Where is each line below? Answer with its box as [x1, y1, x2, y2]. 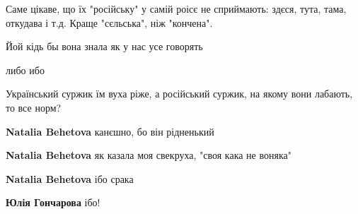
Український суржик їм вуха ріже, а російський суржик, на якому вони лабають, [6, 86, 353, 101]
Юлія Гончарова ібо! [6, 195, 100, 210]
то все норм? [6, 100, 62, 114]
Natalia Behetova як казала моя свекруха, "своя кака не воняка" [6, 148, 291, 162]
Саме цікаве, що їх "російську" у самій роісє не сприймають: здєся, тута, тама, [6, 1, 347, 16]
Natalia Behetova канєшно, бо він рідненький [6, 124, 214, 138]
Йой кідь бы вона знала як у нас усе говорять [6, 39, 203, 54]
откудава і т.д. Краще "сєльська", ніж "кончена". [6, 15, 213, 30]
